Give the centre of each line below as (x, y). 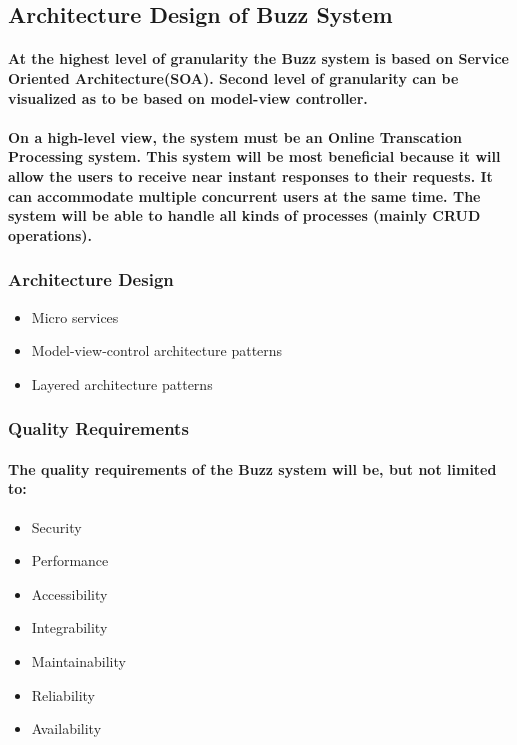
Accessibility (69, 593)
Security (56, 526)
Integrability (69, 627)
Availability (66, 728)
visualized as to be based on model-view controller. (188, 97)
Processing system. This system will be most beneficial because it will (254, 156)
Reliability (63, 694)
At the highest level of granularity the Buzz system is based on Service (258, 58)
